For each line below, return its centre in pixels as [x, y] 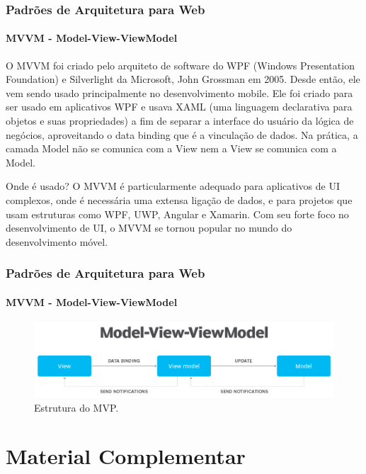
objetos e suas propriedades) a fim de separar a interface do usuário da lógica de [180, 121]
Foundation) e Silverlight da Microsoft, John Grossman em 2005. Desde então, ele [183, 79]
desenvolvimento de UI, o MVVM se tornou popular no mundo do [149, 228]
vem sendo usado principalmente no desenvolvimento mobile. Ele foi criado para [179, 92]
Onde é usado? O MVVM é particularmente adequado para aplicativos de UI [173, 186]
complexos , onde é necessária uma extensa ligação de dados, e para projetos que [179, 199]
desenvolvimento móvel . [57, 241]
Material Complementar [126, 456]
